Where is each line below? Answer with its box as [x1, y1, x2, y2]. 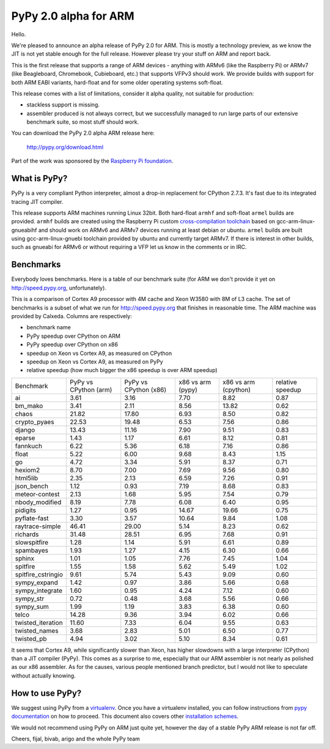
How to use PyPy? [11, 688, 82, 698]
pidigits [15, 505, 37, 514]
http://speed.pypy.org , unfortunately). [11, 284, 107, 291]
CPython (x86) [124, 386, 167, 394]
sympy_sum [15, 602, 49, 611]
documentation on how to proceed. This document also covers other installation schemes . [11, 713, 239, 720]
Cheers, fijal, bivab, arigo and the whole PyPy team [11, 735, 141, 742]
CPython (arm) [69, 386, 112, 394]
